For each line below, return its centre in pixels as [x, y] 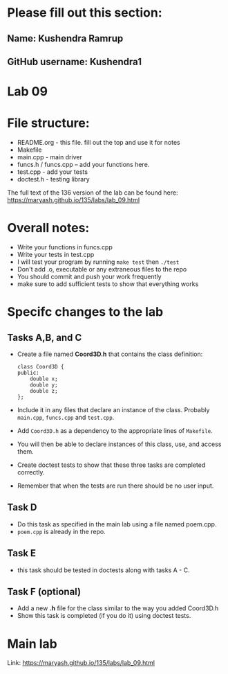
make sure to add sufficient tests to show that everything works [108, 284]
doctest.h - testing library [53, 179]
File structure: [48, 123]
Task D [22, 507]
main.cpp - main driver [50, 157]
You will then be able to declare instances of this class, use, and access [119, 444]
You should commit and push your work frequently [89, 277]
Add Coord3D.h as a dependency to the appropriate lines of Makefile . [115, 431]
